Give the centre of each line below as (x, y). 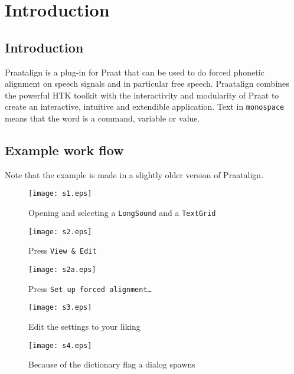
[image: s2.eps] (60, 232)
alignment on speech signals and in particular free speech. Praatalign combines (147, 83)
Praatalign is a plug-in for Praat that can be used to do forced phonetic (135, 72)
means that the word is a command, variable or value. (102, 118)
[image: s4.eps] (60, 345)
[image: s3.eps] (60, 308)
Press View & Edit (63, 250)
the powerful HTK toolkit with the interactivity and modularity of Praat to (142, 95)
